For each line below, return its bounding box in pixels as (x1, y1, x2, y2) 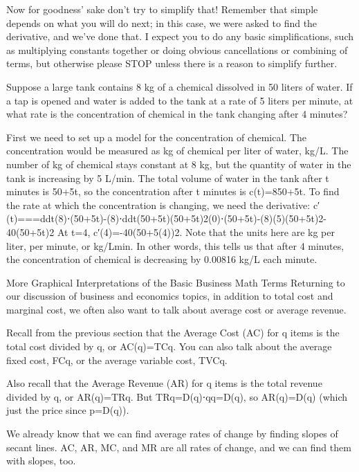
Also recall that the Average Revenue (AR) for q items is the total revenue (6, 376, 322, 390)
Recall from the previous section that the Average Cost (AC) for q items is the (6, 325, 340, 340)
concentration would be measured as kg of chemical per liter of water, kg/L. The (6, 143, 349, 158)
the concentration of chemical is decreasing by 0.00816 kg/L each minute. (6, 252, 317, 266)
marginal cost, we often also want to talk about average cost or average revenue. (6, 302, 347, 316)
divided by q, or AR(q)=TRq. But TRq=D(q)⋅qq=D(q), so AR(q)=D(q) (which (6, 389, 348, 403)
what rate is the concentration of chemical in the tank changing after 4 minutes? (6, 107, 348, 121)
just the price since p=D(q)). (6, 403, 129, 417)
